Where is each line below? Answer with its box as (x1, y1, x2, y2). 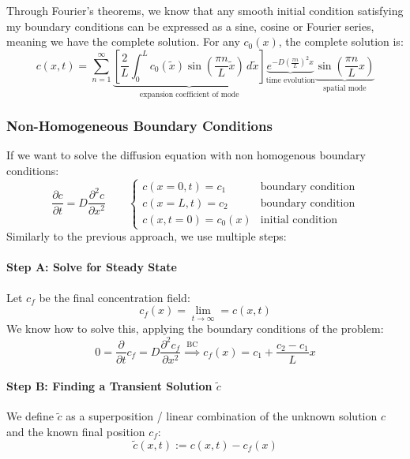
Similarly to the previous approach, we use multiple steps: (6, 228, 287, 244)
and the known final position (6, 423, 145, 439)
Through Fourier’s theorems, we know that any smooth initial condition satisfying (6, 2, 404, 18)
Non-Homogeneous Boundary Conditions (6, 116, 273, 136)
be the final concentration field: (39, 289, 190, 305)
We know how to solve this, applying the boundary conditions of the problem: (6, 320, 384, 337)
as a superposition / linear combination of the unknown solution (66, 408, 378, 424)
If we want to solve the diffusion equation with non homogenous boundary (6, 147, 366, 163)
